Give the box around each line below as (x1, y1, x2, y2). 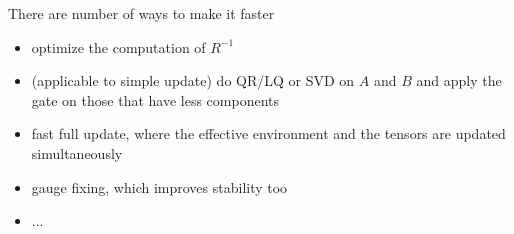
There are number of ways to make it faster (8, 3, 275, 23)
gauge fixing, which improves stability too (31, 176, 288, 197)
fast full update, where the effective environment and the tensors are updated (31, 123, 506, 144)
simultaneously (31, 142, 123, 163)
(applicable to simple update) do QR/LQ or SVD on (31, 70, 355, 91)
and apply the (416, 70, 502, 91)
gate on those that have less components (31, 89, 280, 110)
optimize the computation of (31, 36, 206, 57)
